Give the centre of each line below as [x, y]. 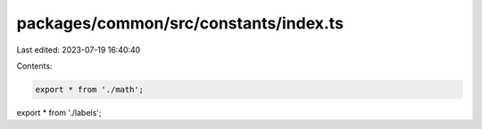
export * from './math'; [90, 89]
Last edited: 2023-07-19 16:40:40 [79, 50]
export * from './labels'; [59, 112]
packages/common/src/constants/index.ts [180, 23]
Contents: [34, 66]
